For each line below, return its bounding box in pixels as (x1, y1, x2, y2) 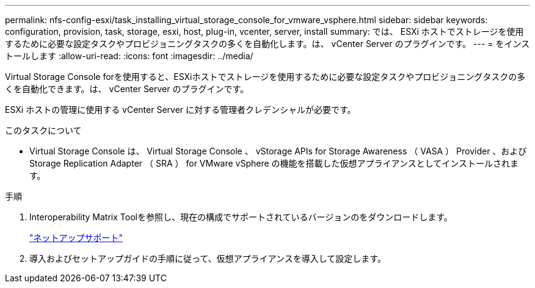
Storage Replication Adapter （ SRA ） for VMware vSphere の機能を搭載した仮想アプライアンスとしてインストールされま (29, 158, 519, 168)
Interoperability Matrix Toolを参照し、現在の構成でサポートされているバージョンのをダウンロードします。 (29, 212, 453, 222)
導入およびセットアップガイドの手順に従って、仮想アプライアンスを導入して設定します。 (29, 253, 386, 264)
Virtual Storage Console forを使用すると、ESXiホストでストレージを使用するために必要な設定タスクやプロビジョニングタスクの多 (5, 71, 526, 82)
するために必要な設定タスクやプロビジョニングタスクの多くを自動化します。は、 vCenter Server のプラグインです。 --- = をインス (5, 38, 530, 49)
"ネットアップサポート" (29, 232, 123, 243)
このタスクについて (5, 125, 82, 135)
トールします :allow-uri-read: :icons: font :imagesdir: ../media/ (5, 51, 253, 61)
